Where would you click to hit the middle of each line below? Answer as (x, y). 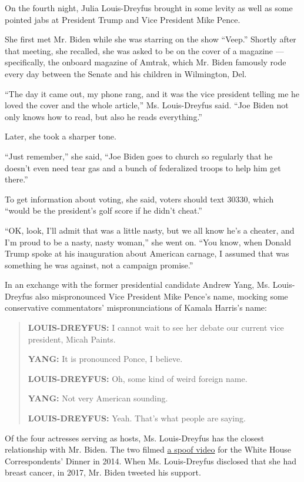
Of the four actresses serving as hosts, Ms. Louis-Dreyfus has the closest (135, 438)
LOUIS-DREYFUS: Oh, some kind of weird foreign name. (138, 378)
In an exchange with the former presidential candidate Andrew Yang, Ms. (138, 285)
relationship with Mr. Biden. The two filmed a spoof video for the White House (148, 449)
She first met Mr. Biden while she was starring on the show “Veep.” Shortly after (151, 39)
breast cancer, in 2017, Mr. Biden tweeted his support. (103, 472)
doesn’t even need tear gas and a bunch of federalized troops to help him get (143, 167)
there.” (16, 179)
